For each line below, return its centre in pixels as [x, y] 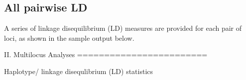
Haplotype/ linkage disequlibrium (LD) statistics [79, 71]
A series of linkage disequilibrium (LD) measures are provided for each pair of [123, 28]
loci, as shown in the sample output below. [69, 38]
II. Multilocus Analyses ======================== [106, 54]
